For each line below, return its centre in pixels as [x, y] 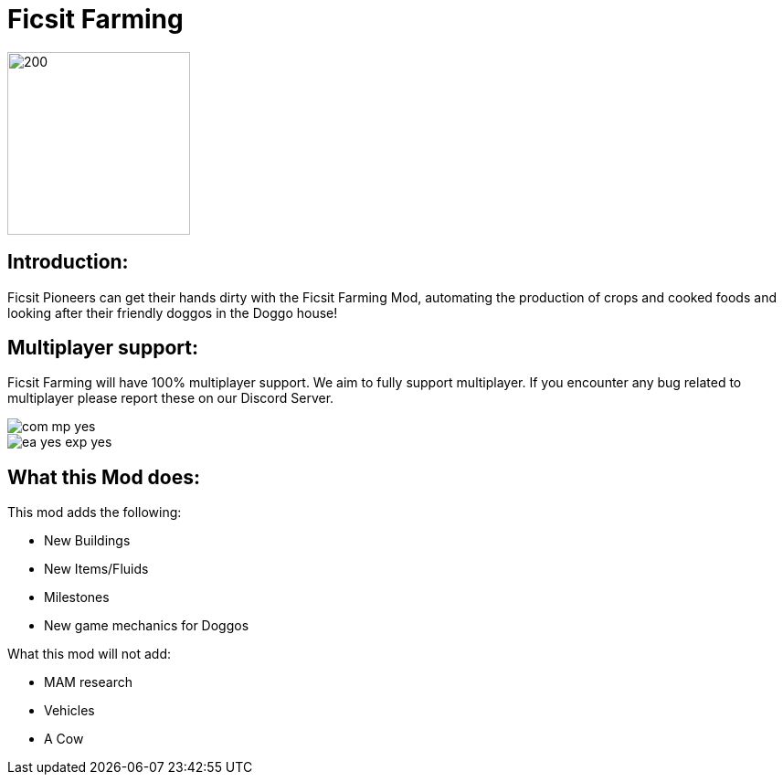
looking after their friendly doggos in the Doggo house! [173, 312]
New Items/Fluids [96, 569]
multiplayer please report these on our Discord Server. [171, 398]
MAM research [88, 682]
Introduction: [68, 262]
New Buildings [87, 541]
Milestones [77, 597]
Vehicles [69, 711]
